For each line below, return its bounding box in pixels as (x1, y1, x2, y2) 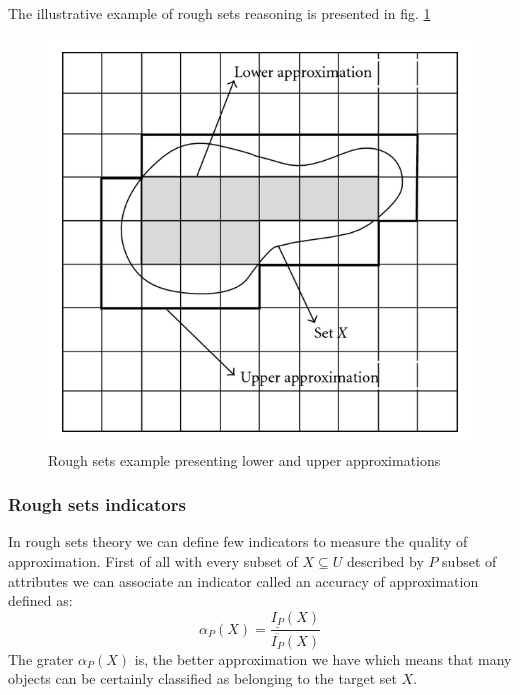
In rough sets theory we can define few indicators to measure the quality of (8, 531, 468, 552)
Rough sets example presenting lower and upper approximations (48, 449, 441, 470)
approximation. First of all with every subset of (8, 551, 298, 572)
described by (347, 551, 424, 572)
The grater (8, 648, 74, 669)
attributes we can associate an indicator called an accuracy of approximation (8, 570, 479, 591)
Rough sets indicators (8, 492, 186, 517)
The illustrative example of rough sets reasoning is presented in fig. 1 (8, 3, 431, 23)
